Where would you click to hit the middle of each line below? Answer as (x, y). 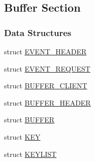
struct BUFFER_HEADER (47, 102)
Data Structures (38, 32)
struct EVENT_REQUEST (47, 68)
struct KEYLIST (30, 154)
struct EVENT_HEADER (45, 51)
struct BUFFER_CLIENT (46, 86)
